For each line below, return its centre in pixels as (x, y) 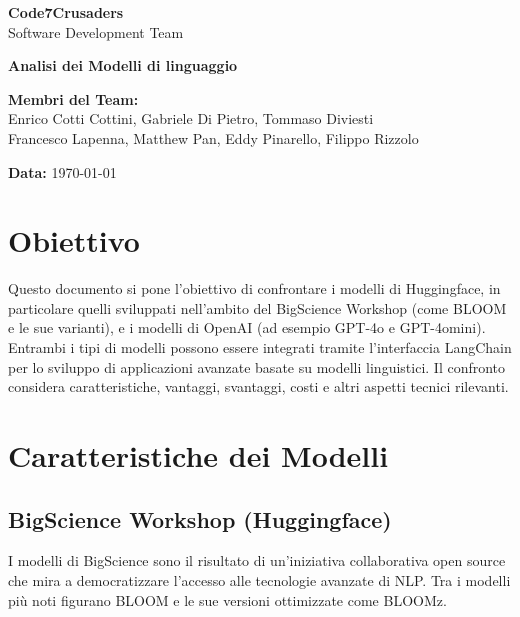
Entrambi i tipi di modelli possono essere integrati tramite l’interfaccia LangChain (260, 347)
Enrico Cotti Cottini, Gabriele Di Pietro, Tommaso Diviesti (191, 118)
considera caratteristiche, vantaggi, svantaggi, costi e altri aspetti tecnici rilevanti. (258, 386)
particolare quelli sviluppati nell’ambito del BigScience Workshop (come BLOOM (257, 307)
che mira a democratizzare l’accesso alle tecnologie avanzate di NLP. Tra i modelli (259, 580)
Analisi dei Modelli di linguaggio (123, 65)
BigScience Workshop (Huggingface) (200, 518)
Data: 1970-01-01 (62, 171)
